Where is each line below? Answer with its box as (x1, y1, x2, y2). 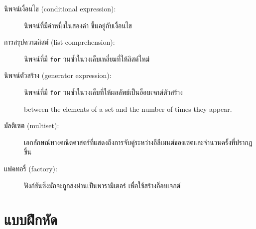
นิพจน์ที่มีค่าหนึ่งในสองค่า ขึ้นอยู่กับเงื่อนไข (24, 20, 132, 30)
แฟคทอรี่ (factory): (4, 163, 57, 174)
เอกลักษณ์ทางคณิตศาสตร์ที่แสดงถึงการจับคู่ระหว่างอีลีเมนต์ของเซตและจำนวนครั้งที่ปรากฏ (24, 137, 253, 147)
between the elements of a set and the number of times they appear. (24, 103, 232, 114)
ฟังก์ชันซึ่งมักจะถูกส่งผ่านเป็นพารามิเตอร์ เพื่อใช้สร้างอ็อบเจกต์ (24, 180, 181, 190)
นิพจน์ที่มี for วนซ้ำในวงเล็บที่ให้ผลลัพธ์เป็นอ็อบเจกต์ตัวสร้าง (24, 87, 183, 97)
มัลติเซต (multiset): (4, 120, 59, 131)
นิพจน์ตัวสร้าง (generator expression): (4, 70, 112, 80)
